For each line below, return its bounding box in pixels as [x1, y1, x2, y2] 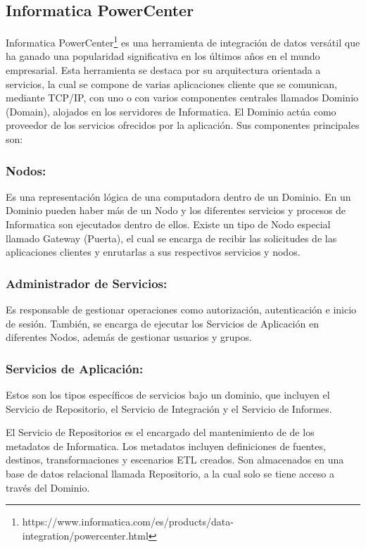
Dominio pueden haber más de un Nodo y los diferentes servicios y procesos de [6, 203, 346, 218]
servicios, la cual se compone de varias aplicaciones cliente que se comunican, [6, 76, 338, 91]
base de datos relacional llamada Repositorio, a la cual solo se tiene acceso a [6, 466, 334, 480]
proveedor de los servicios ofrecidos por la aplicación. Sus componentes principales [6, 118, 360, 132]
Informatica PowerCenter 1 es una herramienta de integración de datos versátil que [6, 33, 360, 49]
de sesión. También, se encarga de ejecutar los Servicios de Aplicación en [6, 316, 319, 330]
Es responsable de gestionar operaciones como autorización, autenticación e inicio [6, 302, 357, 317]
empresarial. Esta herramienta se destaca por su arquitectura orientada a [6, 63, 321, 77]
